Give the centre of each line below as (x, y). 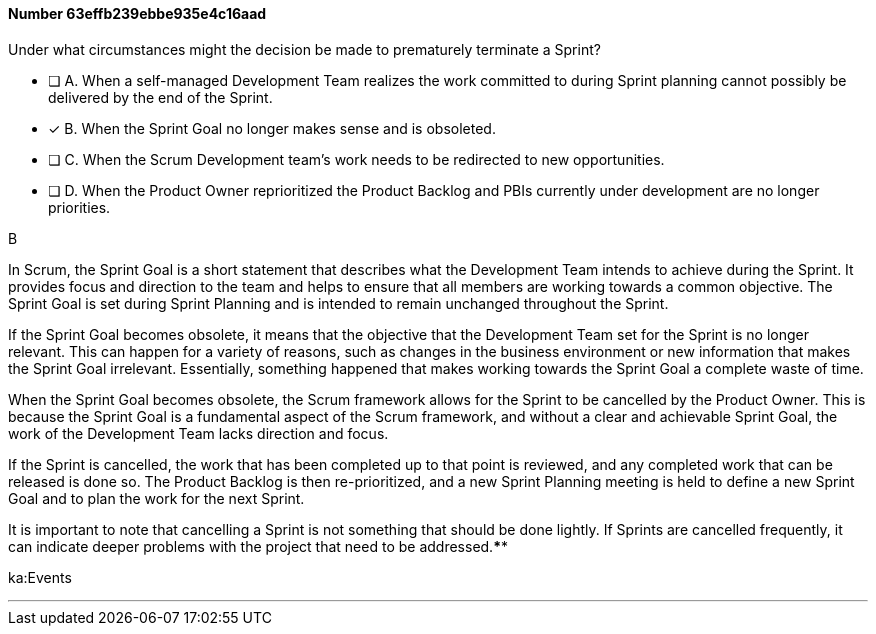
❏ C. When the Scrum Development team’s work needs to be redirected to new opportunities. (356, 159)
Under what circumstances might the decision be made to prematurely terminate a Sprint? (304, 49)
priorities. (79, 207)
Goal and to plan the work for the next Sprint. (156, 498)
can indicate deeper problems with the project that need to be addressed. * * (258, 546)
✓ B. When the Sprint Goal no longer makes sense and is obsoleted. (272, 128)
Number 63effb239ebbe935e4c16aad (137, 13)
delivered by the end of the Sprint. (160, 97)
